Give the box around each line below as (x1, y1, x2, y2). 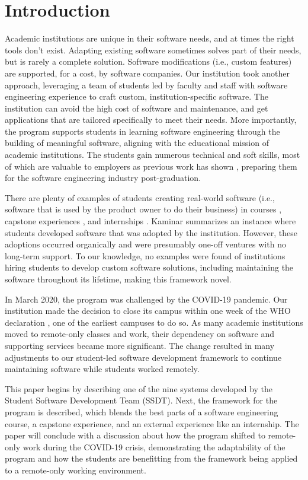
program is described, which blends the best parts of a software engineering (5, 405, 278, 418)
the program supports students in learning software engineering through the (5, 125, 280, 137)
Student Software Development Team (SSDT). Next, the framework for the (5, 394, 278, 406)
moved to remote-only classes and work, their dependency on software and (5, 328, 275, 340)
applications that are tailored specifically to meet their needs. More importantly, (5, 113, 297, 126)
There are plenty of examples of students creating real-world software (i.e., (5, 191, 275, 204)
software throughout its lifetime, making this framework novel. (5, 273, 232, 285)
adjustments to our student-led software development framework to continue (5, 351, 282, 363)
